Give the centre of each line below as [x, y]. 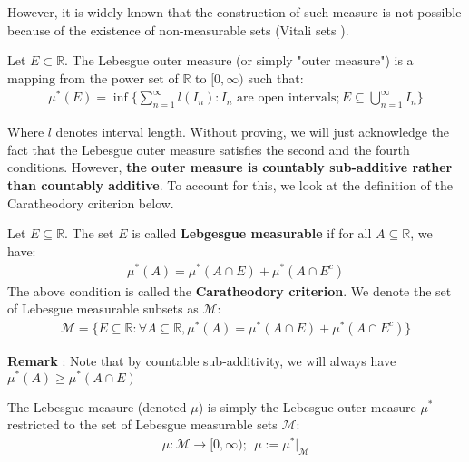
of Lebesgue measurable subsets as [103, 308]
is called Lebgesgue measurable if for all [252, 233]
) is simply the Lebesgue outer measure [307, 406]
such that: [276, 77]
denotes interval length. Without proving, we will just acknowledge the [253, 132]
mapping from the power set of [93, 77]
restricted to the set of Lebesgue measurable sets [142, 424]
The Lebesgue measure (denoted [97, 406]
